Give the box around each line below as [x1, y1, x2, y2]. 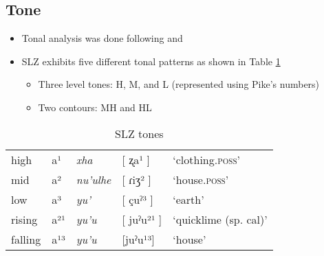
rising [11, 211, 38, 227]
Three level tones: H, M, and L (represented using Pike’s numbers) [38, 77, 320, 91]
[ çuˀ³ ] [122, 191, 153, 207]
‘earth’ [173, 191, 204, 207]
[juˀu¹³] [122, 231, 155, 247]
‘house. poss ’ [173, 171, 229, 187]
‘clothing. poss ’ [173, 151, 240, 167]
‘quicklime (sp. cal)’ [173, 211, 268, 227]
